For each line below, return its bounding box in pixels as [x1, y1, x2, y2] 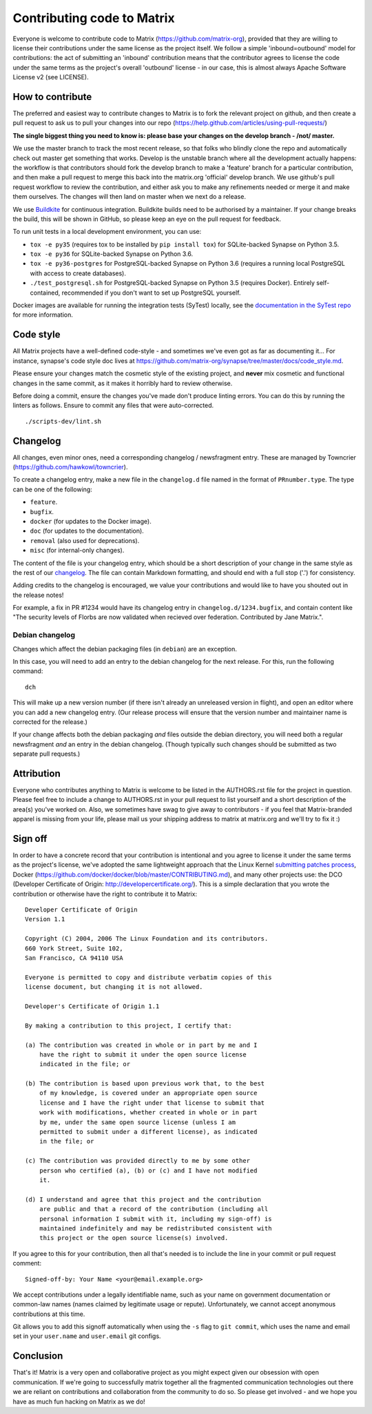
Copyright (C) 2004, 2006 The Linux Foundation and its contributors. [25, 935, 269, 943]
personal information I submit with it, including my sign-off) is [39, 1215, 272, 1223]
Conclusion [12, 1350, 63, 1362]
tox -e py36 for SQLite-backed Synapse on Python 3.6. [30, 250, 194, 258]
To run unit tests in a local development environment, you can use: [12, 228, 202, 236]
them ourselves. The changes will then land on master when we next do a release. [12, 193, 246, 201]
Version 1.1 [25, 915, 65, 923]
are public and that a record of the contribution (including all [39, 1205, 269, 1213]
